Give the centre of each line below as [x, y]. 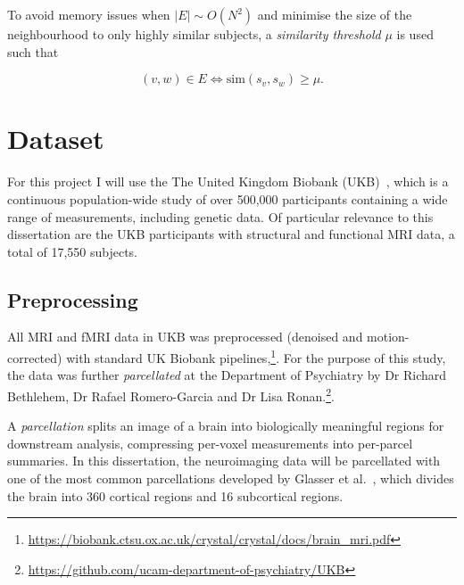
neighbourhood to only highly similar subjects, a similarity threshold [194, 34]
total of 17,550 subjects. [72, 251]
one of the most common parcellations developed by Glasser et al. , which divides [231, 478]
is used [415, 34]
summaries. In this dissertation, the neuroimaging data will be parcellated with [224, 461]
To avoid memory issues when [89, 14]
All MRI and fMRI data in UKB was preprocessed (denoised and [185, 337]
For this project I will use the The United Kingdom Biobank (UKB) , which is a [228, 181]
